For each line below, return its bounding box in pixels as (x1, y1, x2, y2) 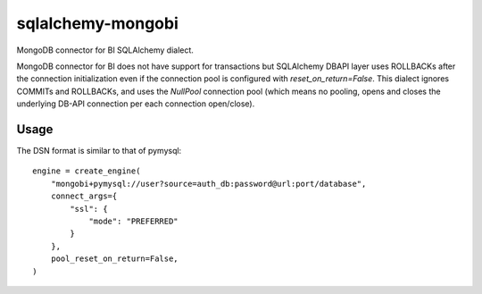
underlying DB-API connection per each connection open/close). (16, 98, 255, 109)
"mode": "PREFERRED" (88, 215, 179, 226)
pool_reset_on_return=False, (50, 254, 179, 264)
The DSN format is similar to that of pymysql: (16, 146, 182, 156)
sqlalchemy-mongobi (16, 13, 179, 33)
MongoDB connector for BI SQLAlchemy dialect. (16, 45, 194, 55)
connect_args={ (50, 191, 118, 201)
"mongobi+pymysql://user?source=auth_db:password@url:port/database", (50, 179, 367, 189)
